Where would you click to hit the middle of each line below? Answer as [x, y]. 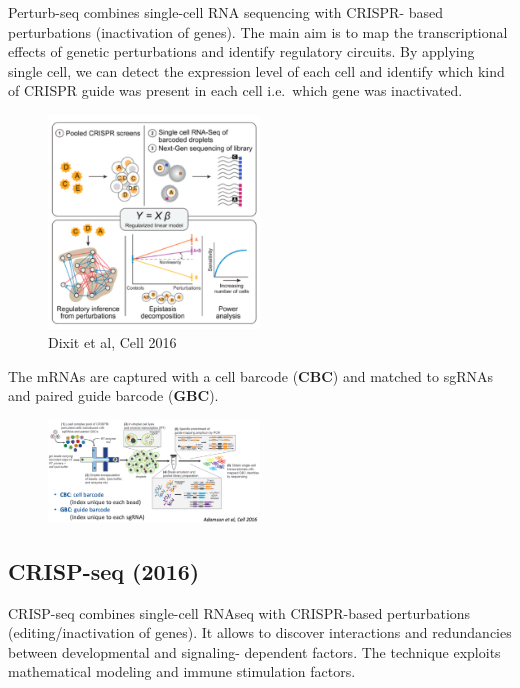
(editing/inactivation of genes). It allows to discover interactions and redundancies [260, 632]
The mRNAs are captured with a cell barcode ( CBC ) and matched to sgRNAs [250, 375]
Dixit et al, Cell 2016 [112, 342]
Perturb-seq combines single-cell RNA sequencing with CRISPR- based [226, 12]
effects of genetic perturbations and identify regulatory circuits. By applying [241, 51]
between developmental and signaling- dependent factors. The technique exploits [254, 651]
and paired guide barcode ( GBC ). [113, 395]
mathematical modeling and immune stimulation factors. [182, 671]
